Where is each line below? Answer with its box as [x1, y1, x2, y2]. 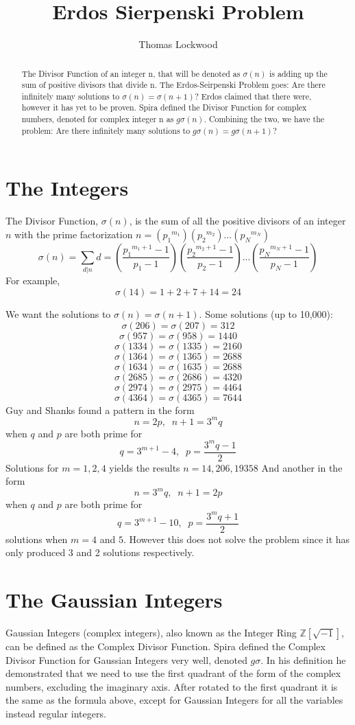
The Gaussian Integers [5, 585, 223, 613]
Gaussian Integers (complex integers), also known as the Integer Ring [5, 625, 297, 639]
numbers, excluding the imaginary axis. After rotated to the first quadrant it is [5, 679, 338, 693]
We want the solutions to [5, 306, 111, 321]
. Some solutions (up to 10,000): [199, 306, 333, 321]
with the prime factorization [14, 227, 133, 241]
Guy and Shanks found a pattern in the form [5, 402, 195, 417]
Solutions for [5, 460, 59, 474]
